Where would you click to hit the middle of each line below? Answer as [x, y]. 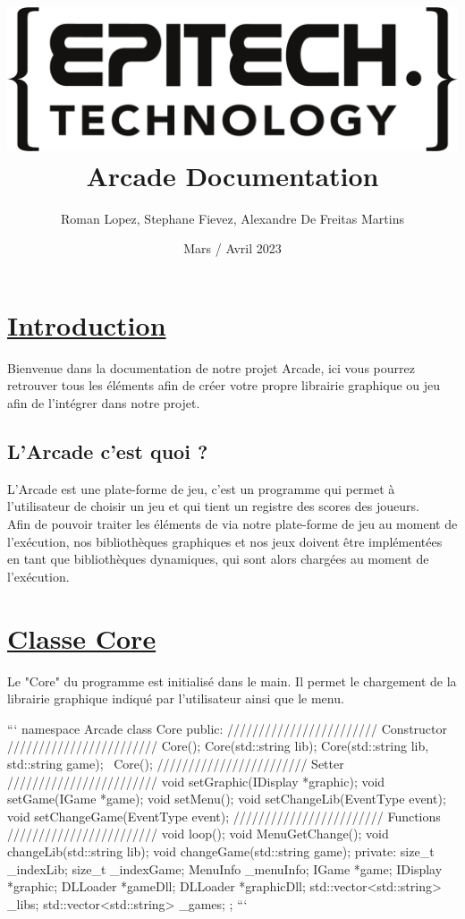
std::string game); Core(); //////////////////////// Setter [176, 763]
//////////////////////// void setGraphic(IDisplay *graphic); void [196, 781]
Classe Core [82, 638]
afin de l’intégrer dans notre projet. [104, 403]
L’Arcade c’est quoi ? [108, 451]
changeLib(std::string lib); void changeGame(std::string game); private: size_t [221, 851]
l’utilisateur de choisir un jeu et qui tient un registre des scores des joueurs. [213, 506]
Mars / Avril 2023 [232, 248]
